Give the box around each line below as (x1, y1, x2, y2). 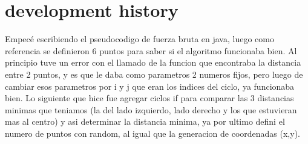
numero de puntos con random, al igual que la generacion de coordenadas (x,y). (5, 127, 300, 139)
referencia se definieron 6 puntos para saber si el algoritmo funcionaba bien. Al (5, 44, 297, 57)
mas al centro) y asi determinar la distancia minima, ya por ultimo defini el (5, 115, 285, 128)
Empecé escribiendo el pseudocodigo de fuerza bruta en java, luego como (5, 33, 274, 45)
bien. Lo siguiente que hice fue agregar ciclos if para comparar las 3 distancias (5, 92, 294, 104)
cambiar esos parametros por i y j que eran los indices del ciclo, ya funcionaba (5, 80, 295, 92)
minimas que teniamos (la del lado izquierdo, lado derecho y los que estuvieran (5, 103, 297, 116)
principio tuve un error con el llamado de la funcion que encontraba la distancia (5, 56, 301, 69)
